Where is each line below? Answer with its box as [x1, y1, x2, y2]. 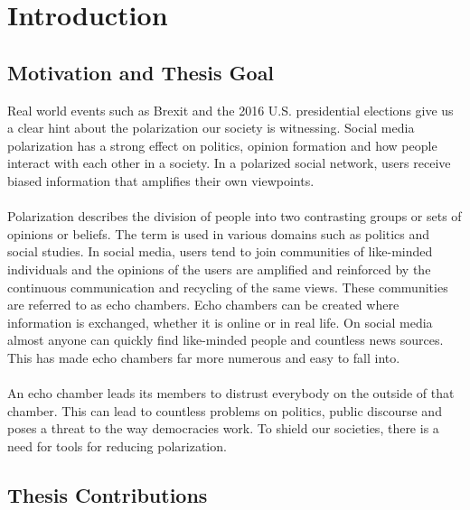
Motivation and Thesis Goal [7, 58, 275, 86]
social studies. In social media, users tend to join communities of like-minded [7, 242, 433, 261]
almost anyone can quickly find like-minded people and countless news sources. [7, 330, 444, 349]
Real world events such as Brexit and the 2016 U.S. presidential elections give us [7, 100, 454, 119]
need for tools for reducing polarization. [7, 436, 227, 455]
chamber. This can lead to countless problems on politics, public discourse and [7, 401, 442, 420]
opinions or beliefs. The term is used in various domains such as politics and [7, 224, 430, 243]
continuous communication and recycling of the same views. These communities [7, 277, 448, 296]
